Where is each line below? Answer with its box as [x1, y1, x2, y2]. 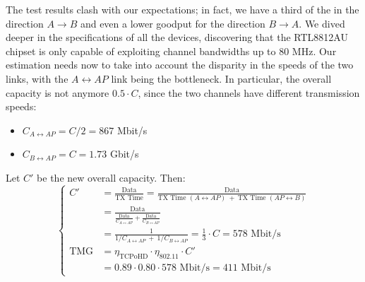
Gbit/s [109, 146, 139, 161]
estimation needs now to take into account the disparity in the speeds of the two [6, 57, 354, 72]
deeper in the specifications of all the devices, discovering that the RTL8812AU [6, 30, 348, 45]
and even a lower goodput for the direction [80, 16, 265, 30]
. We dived [299, 16, 345, 30]
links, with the [6, 71, 68, 86]
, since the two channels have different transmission [138, 85, 360, 100]
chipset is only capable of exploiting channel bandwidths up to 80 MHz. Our [6, 43, 337, 58]
